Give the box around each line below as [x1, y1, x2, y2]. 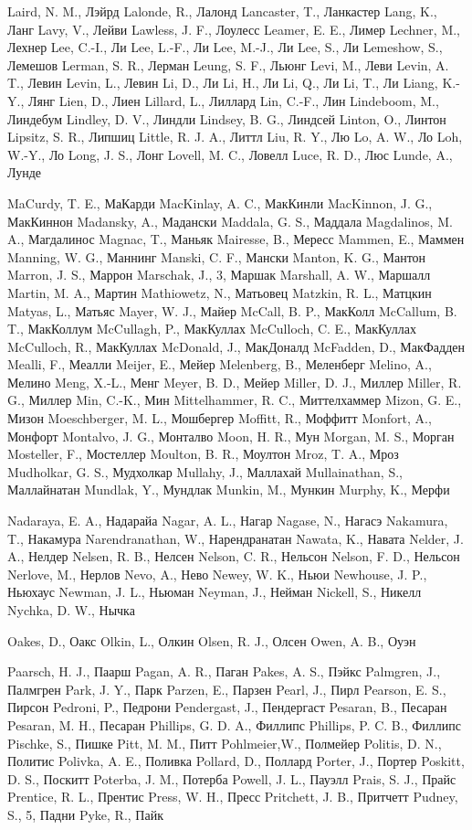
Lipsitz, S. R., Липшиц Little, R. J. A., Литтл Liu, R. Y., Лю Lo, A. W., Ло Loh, [7, 127, 463, 146]
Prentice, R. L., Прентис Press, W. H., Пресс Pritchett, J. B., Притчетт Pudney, [7, 787, 458, 806]
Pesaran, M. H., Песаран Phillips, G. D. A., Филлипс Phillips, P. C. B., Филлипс [7, 715, 461, 734]
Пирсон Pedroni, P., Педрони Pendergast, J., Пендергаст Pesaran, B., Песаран [7, 697, 447, 717]
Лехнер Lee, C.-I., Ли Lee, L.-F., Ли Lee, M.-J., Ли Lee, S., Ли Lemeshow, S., [7, 37, 443, 57]
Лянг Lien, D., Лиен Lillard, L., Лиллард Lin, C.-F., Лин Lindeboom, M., [27, 90, 439, 110]
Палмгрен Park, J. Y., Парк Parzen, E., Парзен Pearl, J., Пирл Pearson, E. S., [7, 679, 446, 698]
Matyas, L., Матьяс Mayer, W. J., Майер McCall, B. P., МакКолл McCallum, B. [7, 301, 457, 320]
